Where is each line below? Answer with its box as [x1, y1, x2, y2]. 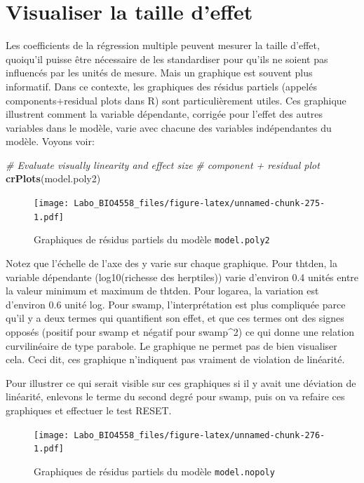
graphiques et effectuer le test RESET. [6, 402, 172, 417]
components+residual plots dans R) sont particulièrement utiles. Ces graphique [6, 93, 346, 107]
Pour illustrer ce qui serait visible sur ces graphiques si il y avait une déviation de [6, 375, 356, 390]
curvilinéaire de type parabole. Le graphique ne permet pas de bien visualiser [6, 338, 337, 353]
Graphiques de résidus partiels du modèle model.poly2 [34, 232, 270, 247]
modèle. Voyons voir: [6, 134, 95, 149]
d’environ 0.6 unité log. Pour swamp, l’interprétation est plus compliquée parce [6, 297, 346, 311]
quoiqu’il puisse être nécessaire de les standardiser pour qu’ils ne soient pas [6, 51, 328, 66]
